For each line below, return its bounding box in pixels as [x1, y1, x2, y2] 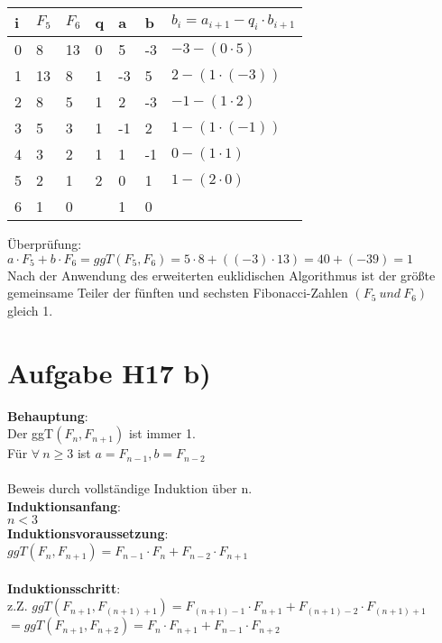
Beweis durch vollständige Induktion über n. [7, 479, 253, 498]
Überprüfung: [7, 234, 82, 253]
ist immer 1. [128, 424, 196, 443]
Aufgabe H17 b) [7, 354, 211, 390]
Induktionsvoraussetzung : [7, 524, 169, 543]
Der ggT [7, 424, 54, 443]
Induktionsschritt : [7, 578, 121, 597]
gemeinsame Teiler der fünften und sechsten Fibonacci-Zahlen [7, 283, 348, 302]
